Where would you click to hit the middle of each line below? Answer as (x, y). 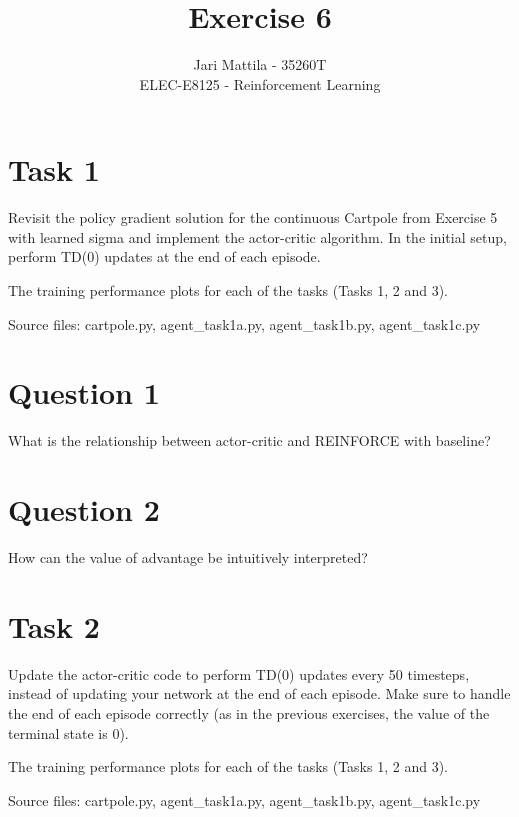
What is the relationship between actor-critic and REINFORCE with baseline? (249, 440)
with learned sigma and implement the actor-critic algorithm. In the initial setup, (257, 236)
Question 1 (84, 392)
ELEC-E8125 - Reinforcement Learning (260, 83)
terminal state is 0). (68, 732)
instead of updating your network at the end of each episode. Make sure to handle (259, 693)
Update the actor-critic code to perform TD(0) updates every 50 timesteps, (239, 673)
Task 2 (54, 625)
